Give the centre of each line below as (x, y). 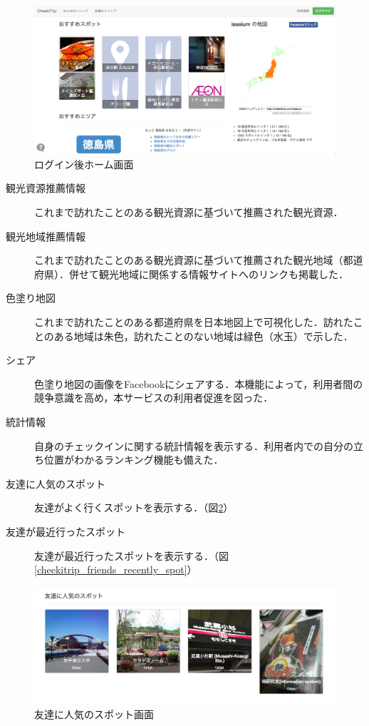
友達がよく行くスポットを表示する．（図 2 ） (134, 507)
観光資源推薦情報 (46, 188)
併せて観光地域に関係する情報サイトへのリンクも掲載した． (208, 273)
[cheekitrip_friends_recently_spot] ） (116, 569)
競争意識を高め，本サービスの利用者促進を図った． (154, 398)
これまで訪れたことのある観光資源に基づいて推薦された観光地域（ (189, 260)
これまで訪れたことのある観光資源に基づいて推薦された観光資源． (189, 212)
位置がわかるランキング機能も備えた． (134, 460)
